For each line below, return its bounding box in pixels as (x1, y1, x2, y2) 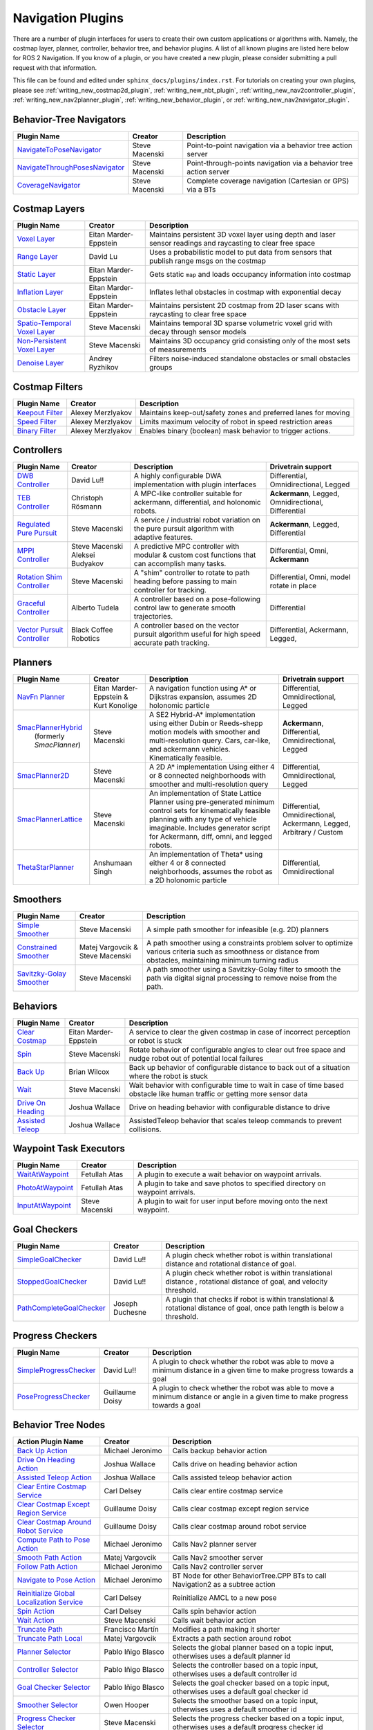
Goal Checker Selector (17, 1682, 91, 1692)
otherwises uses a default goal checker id (172, 1686, 309, 1696)
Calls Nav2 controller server (172, 1561, 264, 1571)
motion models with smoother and (149, 727, 260, 736)
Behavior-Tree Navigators (12, 113, 126, 125)
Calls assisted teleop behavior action (172, 1473, 292, 1482)
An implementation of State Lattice (149, 788, 262, 798)
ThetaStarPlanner (17, 862, 75, 872)
